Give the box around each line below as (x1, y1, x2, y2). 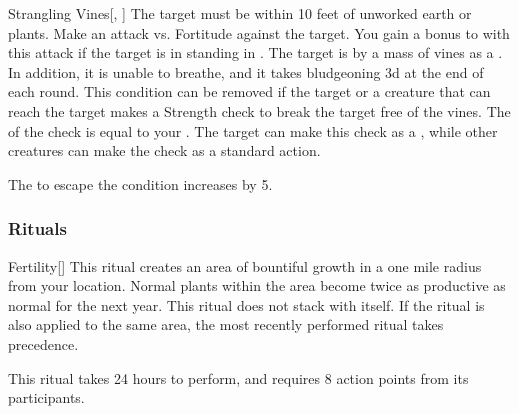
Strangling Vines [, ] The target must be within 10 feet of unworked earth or (8, 3, 472, 23)
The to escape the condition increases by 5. (8, 173, 273, 194)
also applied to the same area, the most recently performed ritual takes (8, 314, 444, 335)
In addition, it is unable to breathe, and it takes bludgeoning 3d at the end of (8, 61, 484, 82)
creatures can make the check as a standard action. (8, 140, 321, 161)
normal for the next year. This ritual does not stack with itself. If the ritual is (8, 294, 485, 315)
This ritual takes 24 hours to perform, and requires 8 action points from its (8, 367, 469, 388)
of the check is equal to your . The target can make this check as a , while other (8, 120, 498, 141)
